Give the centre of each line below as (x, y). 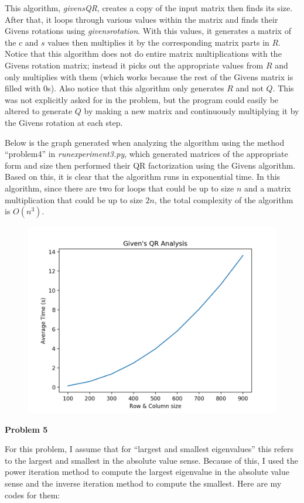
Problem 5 (26, 429)
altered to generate (39, 111)
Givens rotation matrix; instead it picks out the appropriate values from (134, 65)
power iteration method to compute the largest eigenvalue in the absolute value (147, 472)
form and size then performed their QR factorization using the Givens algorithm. (150, 165)
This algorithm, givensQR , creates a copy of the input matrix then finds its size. (149, 8)
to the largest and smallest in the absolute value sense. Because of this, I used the (151, 460)
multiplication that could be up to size (74, 199)
